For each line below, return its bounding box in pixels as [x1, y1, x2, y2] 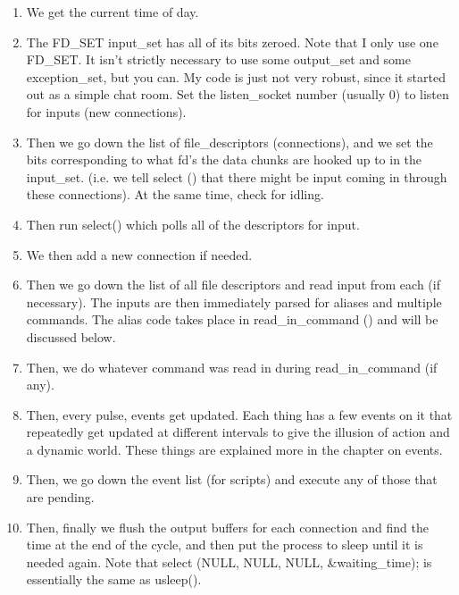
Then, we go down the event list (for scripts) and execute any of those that [26, 470, 438, 489]
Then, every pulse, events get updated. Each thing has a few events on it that [26, 405, 453, 423]
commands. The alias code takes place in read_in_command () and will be [26, 310, 438, 329]
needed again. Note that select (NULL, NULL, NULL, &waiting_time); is [26, 552, 432, 571]
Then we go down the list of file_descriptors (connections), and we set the [26, 132, 433, 151]
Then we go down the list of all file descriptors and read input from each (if [26, 275, 440, 294]
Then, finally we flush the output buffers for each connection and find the [26, 517, 430, 536]
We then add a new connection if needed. [26, 245, 253, 264]
